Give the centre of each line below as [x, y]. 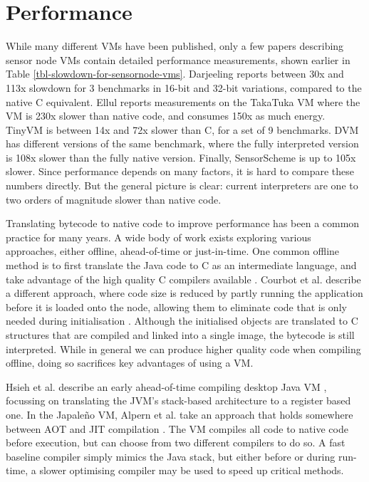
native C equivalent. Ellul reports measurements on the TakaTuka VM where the [183, 101]
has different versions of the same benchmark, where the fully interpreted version [182, 143]
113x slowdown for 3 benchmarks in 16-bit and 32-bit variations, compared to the [184, 87]
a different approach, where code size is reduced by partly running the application [184, 293]
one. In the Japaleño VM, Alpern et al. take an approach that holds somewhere [180, 414]
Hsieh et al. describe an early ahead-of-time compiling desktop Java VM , [166, 386]
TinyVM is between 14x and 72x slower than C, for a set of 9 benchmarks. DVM [182, 129]
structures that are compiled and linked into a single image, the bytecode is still [180, 335]
